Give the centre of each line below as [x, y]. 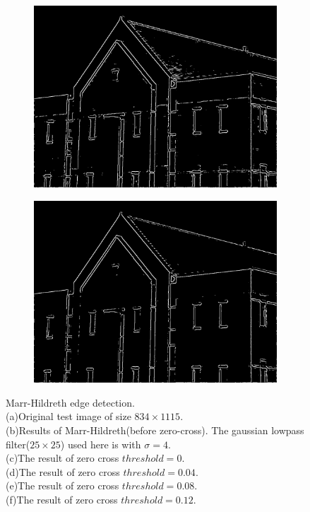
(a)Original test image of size [68, 416]
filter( [18, 444]
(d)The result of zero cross [63, 471]
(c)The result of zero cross [62, 458]
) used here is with [101, 444]
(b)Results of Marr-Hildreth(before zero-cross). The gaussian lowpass [155, 430]
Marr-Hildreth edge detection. [70, 402]
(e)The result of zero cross [62, 485]
